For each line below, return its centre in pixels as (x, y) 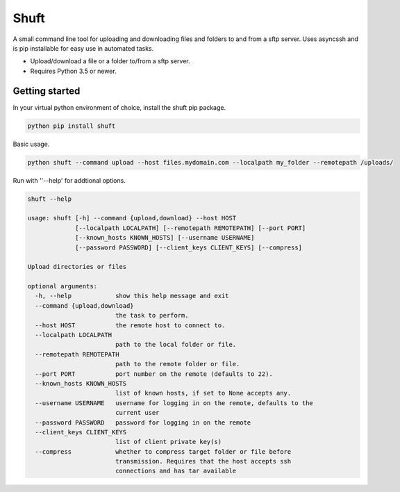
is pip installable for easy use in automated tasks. (83, 48)
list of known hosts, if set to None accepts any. (203, 393)
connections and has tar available (176, 471)
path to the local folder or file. (176, 345)
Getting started (47, 91)
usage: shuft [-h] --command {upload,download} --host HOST (132, 218)
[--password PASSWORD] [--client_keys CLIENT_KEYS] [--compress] (189, 247)
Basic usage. (31, 144)
